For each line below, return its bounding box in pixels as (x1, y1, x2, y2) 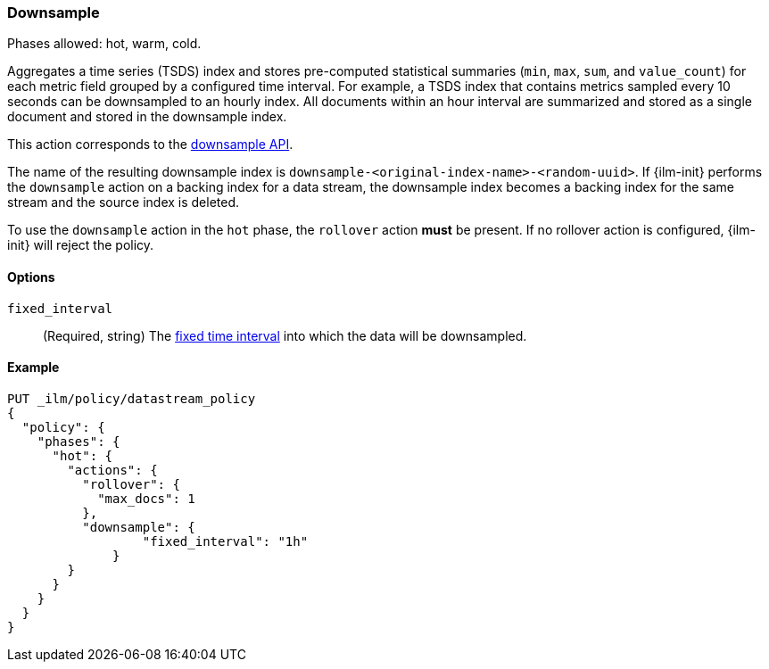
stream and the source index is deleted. (7, 194, 240, 211)
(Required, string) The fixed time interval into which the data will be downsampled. (43, 327, 527, 343)
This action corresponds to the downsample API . (7, 136, 294, 153)
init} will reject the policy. (7, 237, 154, 253)
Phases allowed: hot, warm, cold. (7, 36, 202, 52)
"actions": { (67, 462, 158, 477)
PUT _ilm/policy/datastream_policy (7, 391, 256, 406)
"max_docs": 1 (97, 491, 195, 506)
